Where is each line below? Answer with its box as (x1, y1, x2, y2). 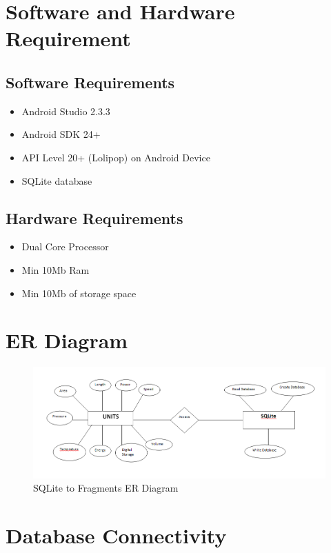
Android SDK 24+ (21, 127, 101, 141)
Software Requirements (6, 71, 175, 92)
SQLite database (21, 173, 92, 188)
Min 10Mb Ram (21, 262, 90, 276)
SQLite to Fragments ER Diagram (33, 481, 179, 495)
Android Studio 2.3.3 (21, 103, 110, 118)
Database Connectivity (6, 521, 227, 550)
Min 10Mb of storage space (21, 285, 137, 300)
